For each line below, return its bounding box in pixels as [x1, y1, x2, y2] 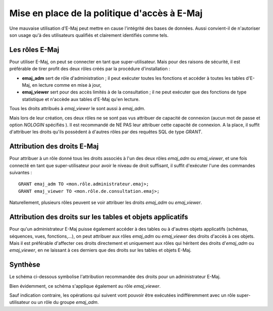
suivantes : [9, 170, 32, 176]
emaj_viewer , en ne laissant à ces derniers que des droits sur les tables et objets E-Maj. [9, 247, 192, 253]
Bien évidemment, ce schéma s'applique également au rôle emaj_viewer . [9, 283, 161, 289]
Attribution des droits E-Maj [9, 142, 99, 151]
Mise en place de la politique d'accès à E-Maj [9, 8, 203, 19]
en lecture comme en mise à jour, [32, 82, 102, 88]
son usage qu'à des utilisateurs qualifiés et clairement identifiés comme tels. [9, 32, 169, 38]
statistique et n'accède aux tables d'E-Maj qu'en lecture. [22, 96, 140, 102]
